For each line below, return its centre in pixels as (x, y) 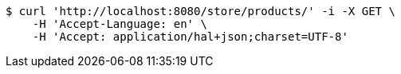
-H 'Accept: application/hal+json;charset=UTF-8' (190, 37)
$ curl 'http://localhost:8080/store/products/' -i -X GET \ (200, 11)
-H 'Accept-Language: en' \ (120, 24)
